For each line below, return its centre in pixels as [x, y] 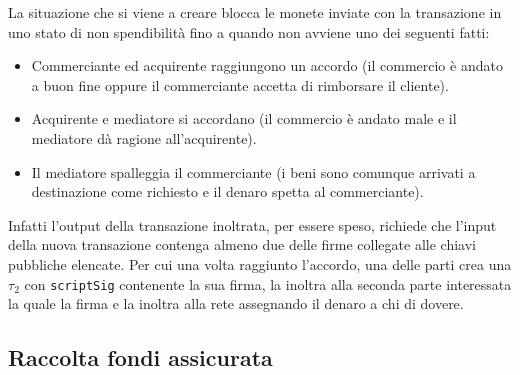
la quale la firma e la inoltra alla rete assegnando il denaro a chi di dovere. [236, 303]
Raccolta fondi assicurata [140, 357]
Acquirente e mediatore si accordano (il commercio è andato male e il [244, 118]
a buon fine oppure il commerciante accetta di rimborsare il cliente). [240, 84]
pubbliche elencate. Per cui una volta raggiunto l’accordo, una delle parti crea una [260, 263]
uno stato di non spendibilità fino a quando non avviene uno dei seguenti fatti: [249, 31]
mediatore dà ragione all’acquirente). [144, 137]
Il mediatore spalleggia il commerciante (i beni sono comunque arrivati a [253, 171]
